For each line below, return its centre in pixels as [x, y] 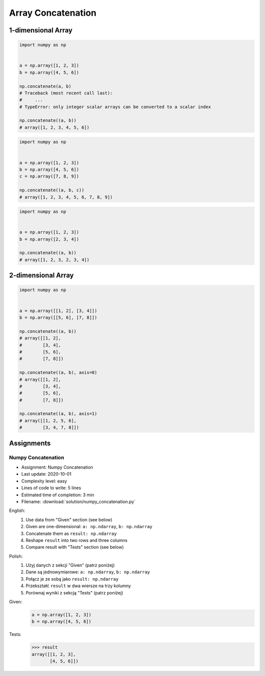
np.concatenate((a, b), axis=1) [58, 414]
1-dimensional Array [41, 30]
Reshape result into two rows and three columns [77, 540]
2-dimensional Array [41, 275]
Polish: [16, 556]
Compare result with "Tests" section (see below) [75, 547]
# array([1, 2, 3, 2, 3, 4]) [54, 260]
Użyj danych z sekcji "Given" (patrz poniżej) [70, 565]
